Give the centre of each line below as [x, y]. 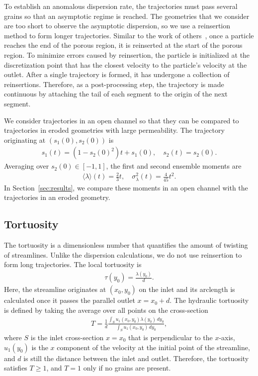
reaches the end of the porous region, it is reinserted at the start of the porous [123, 45]
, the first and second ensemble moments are [174, 166]
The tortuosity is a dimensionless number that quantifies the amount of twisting [126, 245]
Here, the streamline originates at [55, 289]
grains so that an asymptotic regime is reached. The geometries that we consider [127, 16]
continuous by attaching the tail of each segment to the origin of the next [116, 94]
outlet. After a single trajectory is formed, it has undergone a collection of [117, 74]
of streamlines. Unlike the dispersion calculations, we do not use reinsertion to [123, 254]
